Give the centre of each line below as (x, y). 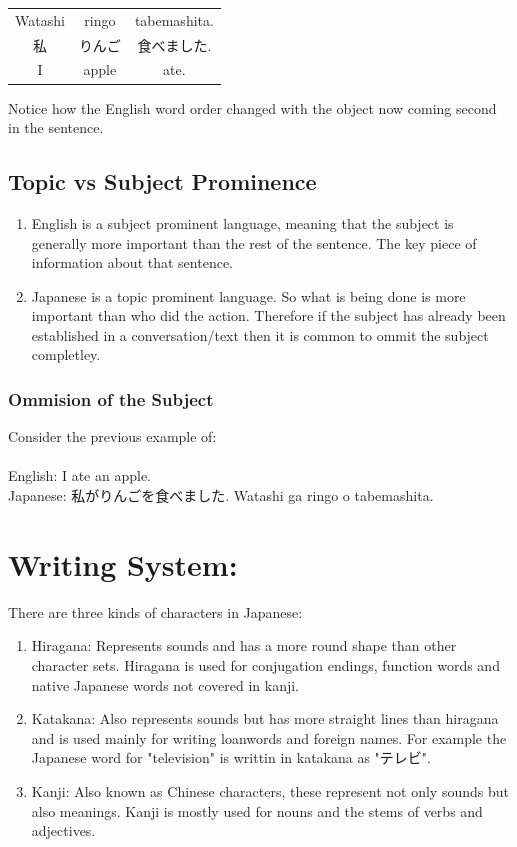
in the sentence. (56, 127)
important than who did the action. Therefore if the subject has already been (268, 315)
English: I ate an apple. (80, 475)
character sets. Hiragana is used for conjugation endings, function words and (265, 664)
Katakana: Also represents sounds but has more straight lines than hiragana (265, 718)
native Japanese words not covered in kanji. (165, 684)
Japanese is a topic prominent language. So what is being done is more (248, 295)
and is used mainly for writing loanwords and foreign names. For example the (269, 737)
